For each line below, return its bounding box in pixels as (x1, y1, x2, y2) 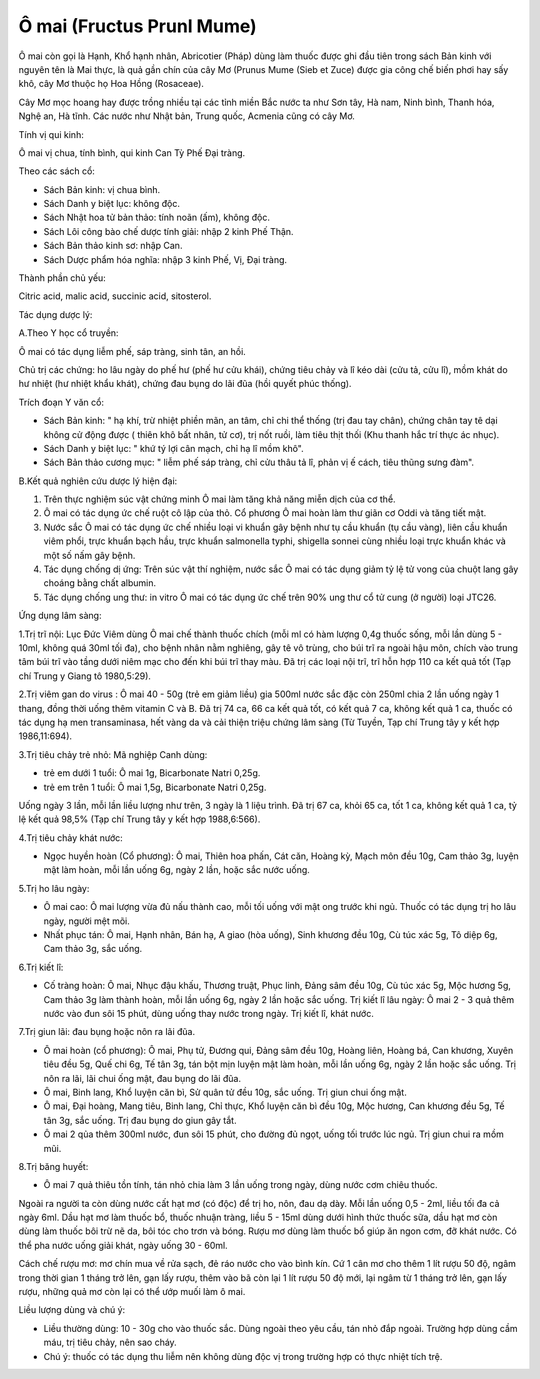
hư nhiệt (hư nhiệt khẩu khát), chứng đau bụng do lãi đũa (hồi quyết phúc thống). (18, 378, 352, 390)
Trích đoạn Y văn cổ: (18, 396, 105, 408)
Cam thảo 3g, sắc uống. (43, 943, 143, 955)
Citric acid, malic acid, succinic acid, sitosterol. (18, 290, 212, 302)
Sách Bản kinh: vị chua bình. (43, 183, 160, 195)
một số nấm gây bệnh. (43, 549, 136, 561)
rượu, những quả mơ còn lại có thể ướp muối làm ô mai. (18, 1286, 246, 1298)
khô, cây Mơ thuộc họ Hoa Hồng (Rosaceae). (18, 78, 205, 90)
